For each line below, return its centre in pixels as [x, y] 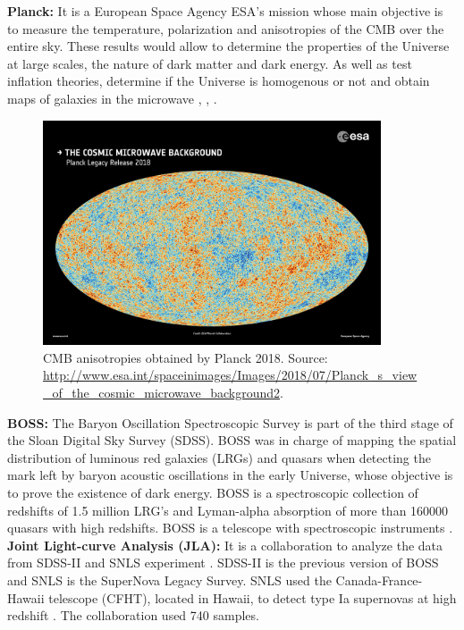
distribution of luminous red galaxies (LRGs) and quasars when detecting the [219, 457]
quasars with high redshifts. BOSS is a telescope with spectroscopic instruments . [230, 528]
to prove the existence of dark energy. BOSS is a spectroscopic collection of [213, 493]
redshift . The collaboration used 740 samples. [133, 615]
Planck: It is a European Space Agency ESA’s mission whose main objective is [225, 11]
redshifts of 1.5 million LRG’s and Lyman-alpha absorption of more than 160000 [228, 510]
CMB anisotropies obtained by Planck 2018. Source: [186, 357]
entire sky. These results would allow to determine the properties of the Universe [228, 46]
